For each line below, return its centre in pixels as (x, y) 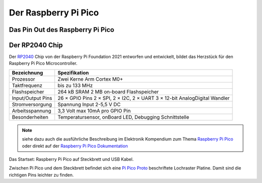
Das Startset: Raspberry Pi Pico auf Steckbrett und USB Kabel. (71, 159)
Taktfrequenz (27, 85)
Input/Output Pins (32, 98)
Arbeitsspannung (32, 111)
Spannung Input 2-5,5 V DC (89, 104)
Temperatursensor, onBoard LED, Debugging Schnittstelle (123, 117)
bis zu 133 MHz (75, 85)
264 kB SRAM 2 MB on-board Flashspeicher (108, 92)
